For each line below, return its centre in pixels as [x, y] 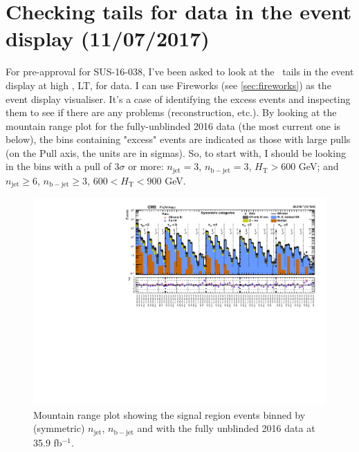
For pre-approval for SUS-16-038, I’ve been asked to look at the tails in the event [180, 72]
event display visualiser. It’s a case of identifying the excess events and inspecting [178, 98]
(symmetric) [59, 428]
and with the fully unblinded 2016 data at [226, 428]
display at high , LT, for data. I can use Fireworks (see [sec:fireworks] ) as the [168, 85]
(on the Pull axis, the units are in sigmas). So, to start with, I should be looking [176, 152]
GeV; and [319, 166]
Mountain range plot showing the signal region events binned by [169, 414]
